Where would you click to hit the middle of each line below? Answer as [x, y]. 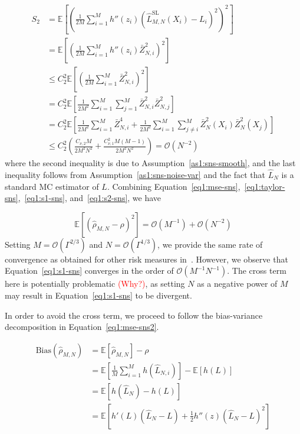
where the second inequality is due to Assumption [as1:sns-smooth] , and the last [150, 163]
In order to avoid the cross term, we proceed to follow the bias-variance [134, 315]
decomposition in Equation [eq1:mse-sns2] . [82, 327]
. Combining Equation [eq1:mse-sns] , [174, 186]
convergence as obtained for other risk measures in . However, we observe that [146, 259]
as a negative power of [237, 284]
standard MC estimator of [52, 186]
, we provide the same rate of [210, 244]
